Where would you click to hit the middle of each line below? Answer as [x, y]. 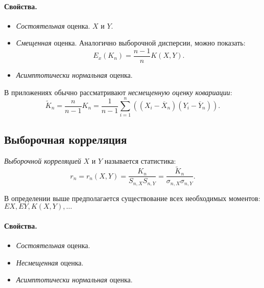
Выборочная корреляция [66, 139]
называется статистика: [140, 160]
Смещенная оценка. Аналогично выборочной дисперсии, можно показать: [131, 43]
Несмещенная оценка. [50, 262]
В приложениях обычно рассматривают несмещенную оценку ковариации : [118, 92]
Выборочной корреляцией [43, 160]
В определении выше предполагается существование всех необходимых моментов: [132, 198]
